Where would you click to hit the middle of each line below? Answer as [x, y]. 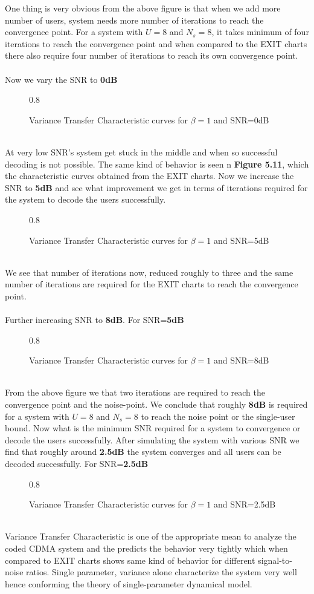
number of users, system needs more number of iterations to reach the [134, 20]
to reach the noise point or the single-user [218, 416]
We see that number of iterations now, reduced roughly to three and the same [149, 272]
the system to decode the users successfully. [85, 199]
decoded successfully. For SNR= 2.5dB [77, 463]
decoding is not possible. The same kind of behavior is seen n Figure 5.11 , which [157, 164]
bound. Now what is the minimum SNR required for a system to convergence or [153, 428]
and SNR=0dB [241, 119]
